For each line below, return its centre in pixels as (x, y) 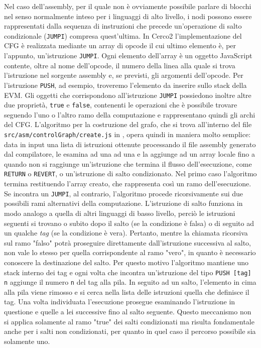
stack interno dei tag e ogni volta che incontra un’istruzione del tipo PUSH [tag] (128, 272)
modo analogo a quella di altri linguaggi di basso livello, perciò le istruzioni (120, 213)
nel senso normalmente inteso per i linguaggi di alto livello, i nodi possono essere (128, 16)
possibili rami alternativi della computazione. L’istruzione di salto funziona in (123, 203)
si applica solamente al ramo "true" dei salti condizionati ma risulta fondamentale (129, 321)
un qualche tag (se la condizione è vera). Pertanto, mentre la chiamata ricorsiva (126, 233)
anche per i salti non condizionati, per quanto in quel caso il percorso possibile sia (130, 331)
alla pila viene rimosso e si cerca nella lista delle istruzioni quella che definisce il (127, 292)
